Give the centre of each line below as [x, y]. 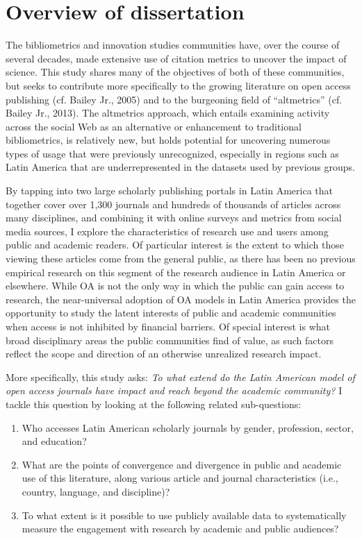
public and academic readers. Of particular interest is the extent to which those [175, 245]
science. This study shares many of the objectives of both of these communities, [175, 72]
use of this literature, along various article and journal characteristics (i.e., [180, 478]
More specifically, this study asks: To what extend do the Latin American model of [180, 377]
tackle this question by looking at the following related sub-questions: [154, 404]
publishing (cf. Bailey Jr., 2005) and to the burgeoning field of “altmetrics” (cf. [174, 99]
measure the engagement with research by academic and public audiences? [180, 529]
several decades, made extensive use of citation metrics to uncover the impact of [176, 58]
